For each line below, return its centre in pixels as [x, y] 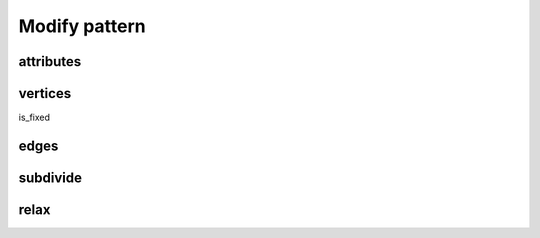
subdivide [50, 177]
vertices [45, 93]
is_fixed [34, 117]
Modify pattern [82, 26]
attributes [50, 61]
